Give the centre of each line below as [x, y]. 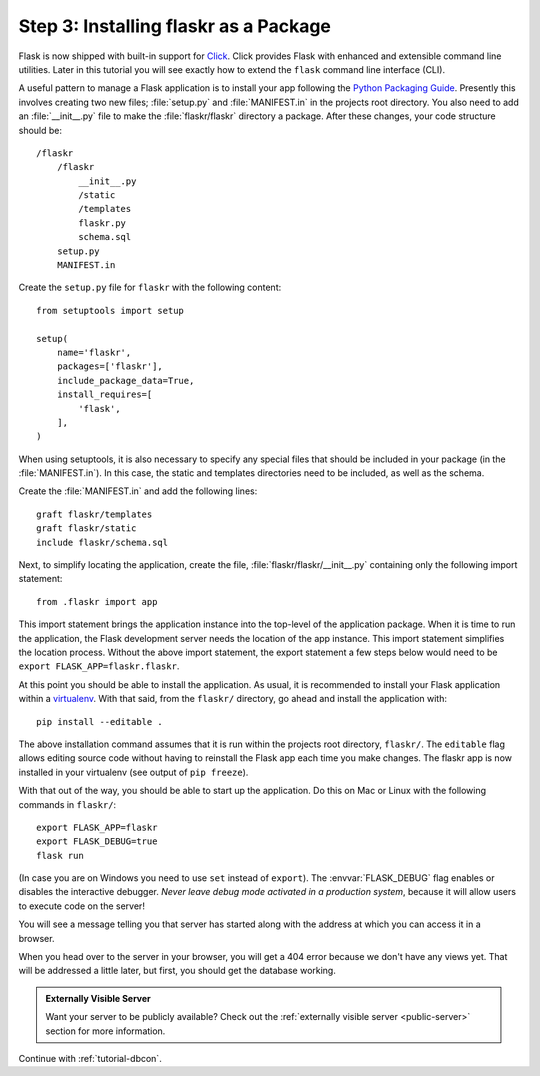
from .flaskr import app [97, 601]
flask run [60, 855]
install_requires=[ [104, 394]
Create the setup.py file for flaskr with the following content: [150, 287]
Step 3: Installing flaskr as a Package [175, 26]
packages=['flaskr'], [110, 366]
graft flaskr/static [86, 528]
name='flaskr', [94, 352]
